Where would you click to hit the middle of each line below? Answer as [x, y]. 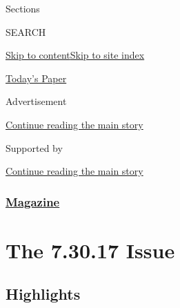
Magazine [33, 201]
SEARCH [26, 31]
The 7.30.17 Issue [90, 250]
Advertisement [36, 101]
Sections [23, 8]
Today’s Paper [36, 78]
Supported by [34, 147]
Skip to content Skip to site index [75, 55]
